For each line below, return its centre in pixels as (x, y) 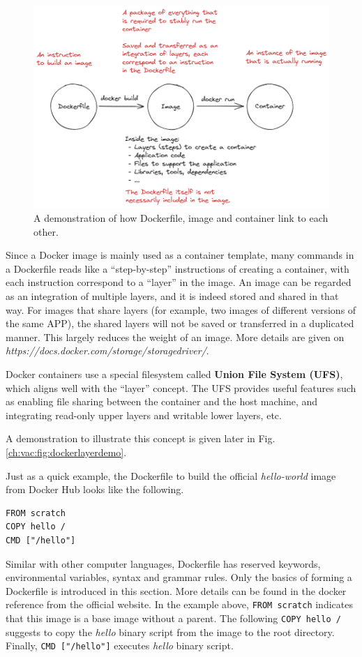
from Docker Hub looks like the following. (95, 489)
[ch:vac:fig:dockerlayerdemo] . (66, 452)
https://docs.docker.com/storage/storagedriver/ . (107, 350)
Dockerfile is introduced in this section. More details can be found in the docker (176, 590)
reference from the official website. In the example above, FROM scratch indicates (179, 604)
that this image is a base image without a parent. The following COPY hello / (173, 618)
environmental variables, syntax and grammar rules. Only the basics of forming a (179, 577)
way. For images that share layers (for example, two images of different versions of (181, 309)
